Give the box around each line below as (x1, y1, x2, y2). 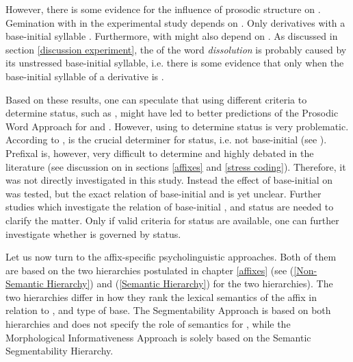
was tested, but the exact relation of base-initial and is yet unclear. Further (5, 186, 322, 200)
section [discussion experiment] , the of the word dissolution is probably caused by (5, 42, 347, 56)
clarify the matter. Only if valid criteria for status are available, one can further (5, 213, 339, 227)
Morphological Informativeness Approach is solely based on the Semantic (5, 330, 311, 344)
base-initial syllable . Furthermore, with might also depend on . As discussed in (5, 29, 338, 43)
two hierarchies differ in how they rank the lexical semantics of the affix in (5, 289, 317, 304)
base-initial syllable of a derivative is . (5, 69, 164, 83)
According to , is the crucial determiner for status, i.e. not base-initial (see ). (5, 132, 327, 147)
